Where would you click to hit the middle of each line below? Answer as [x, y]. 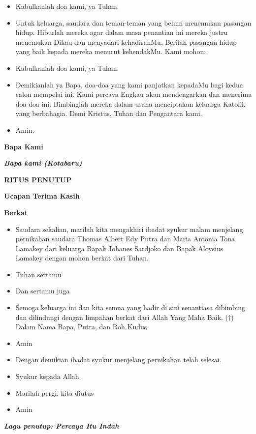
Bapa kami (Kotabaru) [43, 163]
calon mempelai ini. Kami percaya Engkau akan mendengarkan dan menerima [134, 94]
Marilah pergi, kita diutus [55, 392]
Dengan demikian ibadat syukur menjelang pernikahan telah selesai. [118, 360]
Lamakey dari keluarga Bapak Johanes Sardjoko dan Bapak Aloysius [119, 248]
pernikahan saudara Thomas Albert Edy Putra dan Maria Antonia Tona [125, 239]
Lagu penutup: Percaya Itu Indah [62, 425]
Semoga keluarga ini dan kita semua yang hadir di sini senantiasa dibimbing [130, 307]
